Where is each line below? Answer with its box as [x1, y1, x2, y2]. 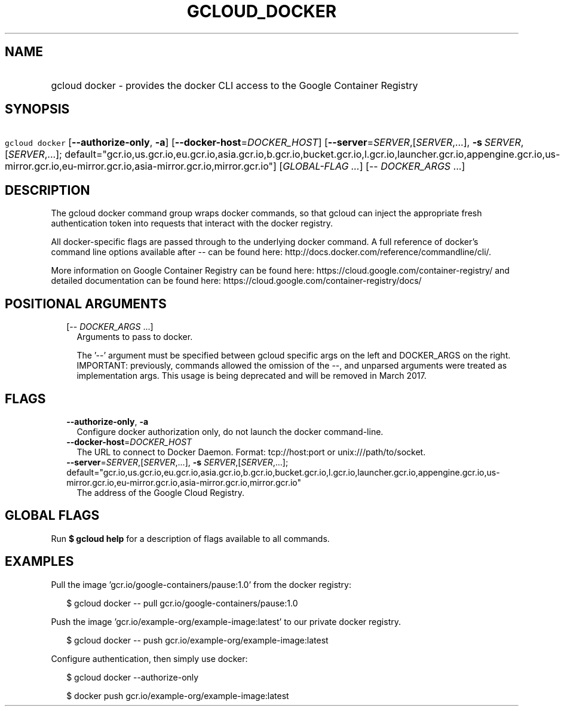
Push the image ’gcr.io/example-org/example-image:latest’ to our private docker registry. [51, 616, 401, 627]
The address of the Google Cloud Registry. [76, 487, 244, 498]
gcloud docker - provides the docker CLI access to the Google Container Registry [51, 79, 418, 91]
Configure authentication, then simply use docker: [51, 653, 248, 664]
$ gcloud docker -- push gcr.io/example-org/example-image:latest [66, 635, 329, 645]
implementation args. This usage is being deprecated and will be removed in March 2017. [76, 370, 427, 381]
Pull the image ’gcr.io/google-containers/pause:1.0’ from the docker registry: [51, 579, 352, 590]
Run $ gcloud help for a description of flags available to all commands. [51, 533, 330, 544]
